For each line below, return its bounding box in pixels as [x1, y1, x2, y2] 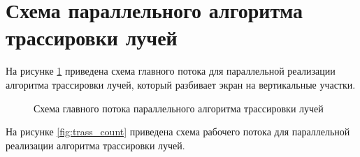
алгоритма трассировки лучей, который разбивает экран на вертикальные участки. [6, 77, 356, 91]
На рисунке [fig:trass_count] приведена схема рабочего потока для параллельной [6, 124, 350, 139]
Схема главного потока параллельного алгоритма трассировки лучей [34, 100, 324, 115]
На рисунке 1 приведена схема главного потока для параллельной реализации [6, 63, 336, 78]
